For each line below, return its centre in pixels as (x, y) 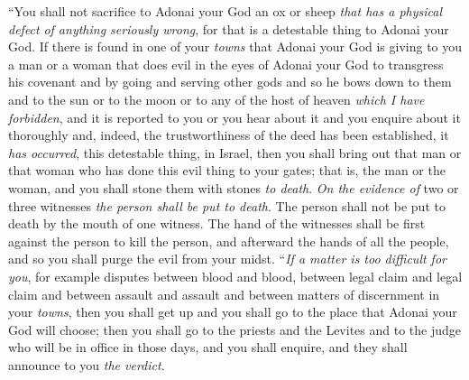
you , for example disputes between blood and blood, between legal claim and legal (235, 276)
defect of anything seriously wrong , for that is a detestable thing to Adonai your (229, 28)
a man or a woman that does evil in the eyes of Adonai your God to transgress (226, 64)
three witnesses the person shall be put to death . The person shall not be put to (227, 205)
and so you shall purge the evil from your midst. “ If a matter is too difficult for (227, 259)
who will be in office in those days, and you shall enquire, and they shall (208, 347)
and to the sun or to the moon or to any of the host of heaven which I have (216, 99)
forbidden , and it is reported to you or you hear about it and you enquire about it (234, 117)
